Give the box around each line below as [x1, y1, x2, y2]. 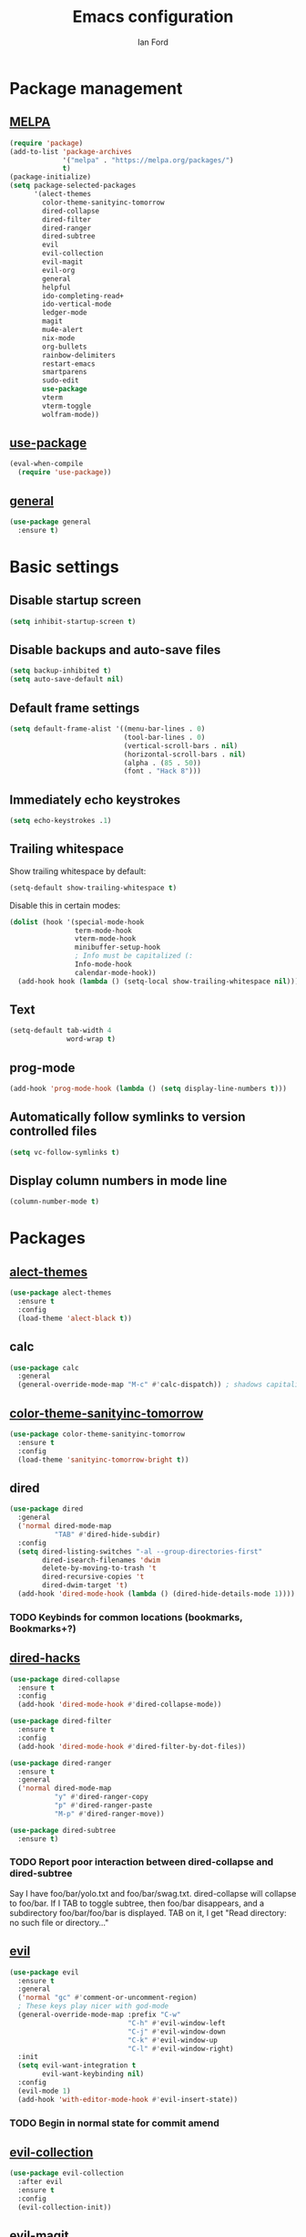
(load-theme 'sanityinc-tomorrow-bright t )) [17, 1455, 189, 1464]
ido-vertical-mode [42, 299, 112, 309]
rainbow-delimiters [42, 350, 117, 359]
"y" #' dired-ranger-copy [54, 1793, 148, 1802]
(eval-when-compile [9, 459, 84, 469]
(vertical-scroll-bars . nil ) [123, 741, 239, 750]
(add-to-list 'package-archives [9, 147, 132, 156]
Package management [9, 78, 183, 99]
